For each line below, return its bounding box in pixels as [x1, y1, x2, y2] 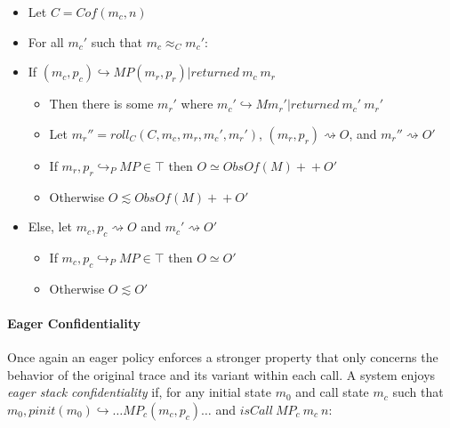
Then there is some [49, 94, 154, 113]
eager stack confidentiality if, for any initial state [7, 383, 271, 401]
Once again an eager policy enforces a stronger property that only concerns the [7, 348, 438, 367]
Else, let [28, 217, 73, 236]
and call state [295, 383, 369, 401]
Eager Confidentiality [7, 313, 141, 332]
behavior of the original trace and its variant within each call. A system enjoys [7, 365, 436, 384]
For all [28, 32, 64, 51]
